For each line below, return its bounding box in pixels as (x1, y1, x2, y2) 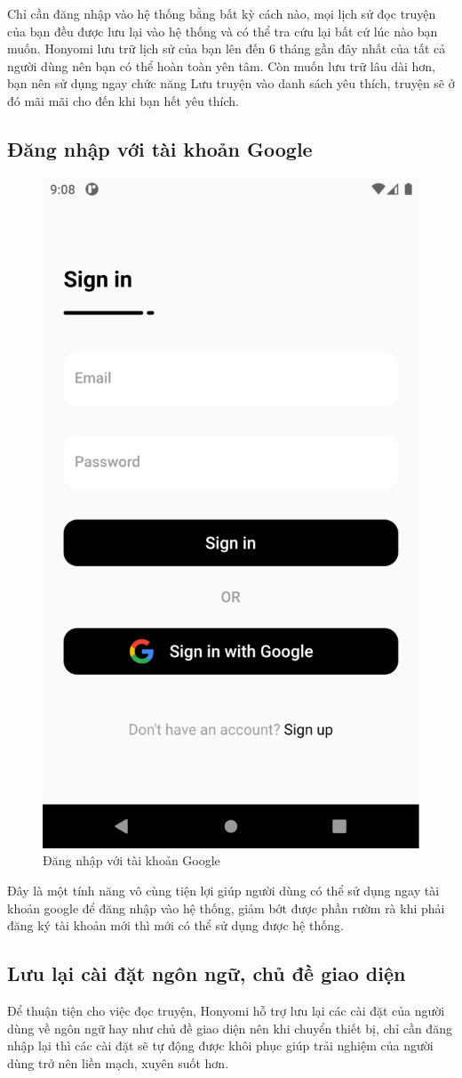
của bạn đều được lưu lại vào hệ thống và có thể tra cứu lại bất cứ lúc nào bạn (7, 21, 438, 40)
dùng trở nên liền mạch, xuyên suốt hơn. (7, 1053, 229, 1072)
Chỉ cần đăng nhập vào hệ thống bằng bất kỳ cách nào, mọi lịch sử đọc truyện (7, 4, 436, 22)
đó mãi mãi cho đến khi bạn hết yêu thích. (7, 91, 239, 109)
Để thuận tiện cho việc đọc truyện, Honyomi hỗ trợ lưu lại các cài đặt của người (7, 1001, 445, 1019)
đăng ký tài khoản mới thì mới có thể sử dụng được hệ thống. (7, 916, 344, 935)
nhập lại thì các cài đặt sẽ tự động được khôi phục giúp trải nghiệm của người (7, 1036, 434, 1055)
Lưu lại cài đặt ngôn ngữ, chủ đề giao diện (7, 960, 406, 987)
